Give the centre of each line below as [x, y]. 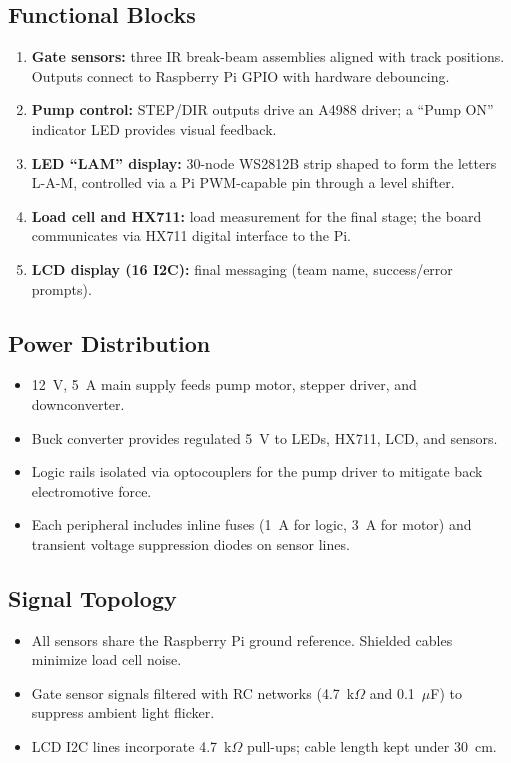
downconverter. [78, 403]
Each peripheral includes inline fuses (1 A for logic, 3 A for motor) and [251, 524]
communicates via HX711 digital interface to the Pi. [191, 235]
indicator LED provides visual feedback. [154, 128]
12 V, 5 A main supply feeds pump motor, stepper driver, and [224, 384]
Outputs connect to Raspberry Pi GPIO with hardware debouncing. [240, 75]
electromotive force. [91, 490]
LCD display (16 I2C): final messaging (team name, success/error [242, 268]
